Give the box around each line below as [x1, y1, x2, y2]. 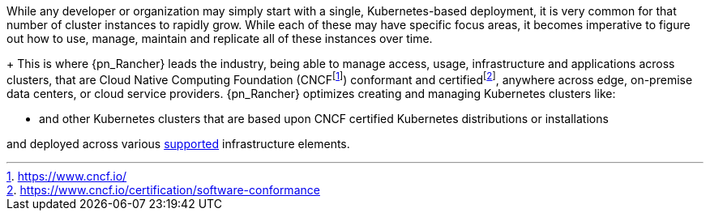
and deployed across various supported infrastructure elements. [6, 136, 350, 151]
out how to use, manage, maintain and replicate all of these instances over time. [6, 32, 433, 45]
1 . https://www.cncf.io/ [6, 168, 127, 183]
